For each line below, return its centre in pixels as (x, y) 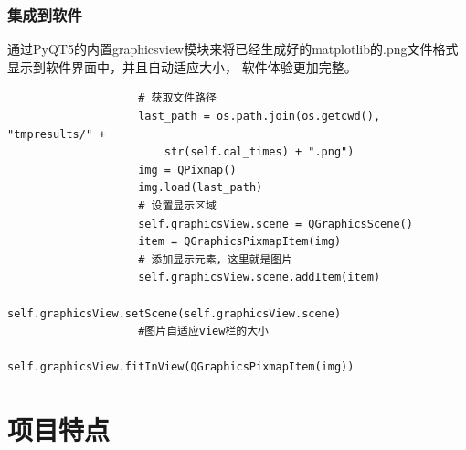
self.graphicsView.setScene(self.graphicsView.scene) (175, 313)
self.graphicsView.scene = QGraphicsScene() (275, 224)
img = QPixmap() (187, 170)
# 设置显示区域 (177, 205)
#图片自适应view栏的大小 (203, 332)
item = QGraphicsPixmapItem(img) (240, 242)
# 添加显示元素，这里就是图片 (216, 259)
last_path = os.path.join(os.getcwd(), (259, 116)
